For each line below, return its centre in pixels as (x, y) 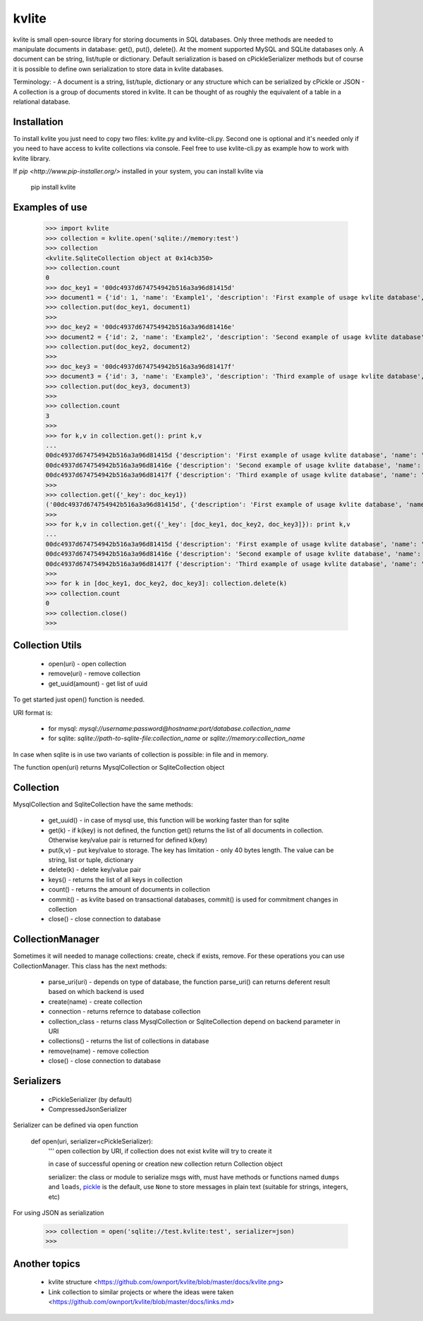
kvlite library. (32, 158)
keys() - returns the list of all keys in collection (115, 879)
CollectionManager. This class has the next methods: (90, 966)
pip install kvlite (53, 188)
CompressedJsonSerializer (87, 1109)
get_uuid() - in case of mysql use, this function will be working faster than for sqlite (169, 821)
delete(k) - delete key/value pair (94, 870)
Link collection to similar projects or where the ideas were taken (141, 1292)
